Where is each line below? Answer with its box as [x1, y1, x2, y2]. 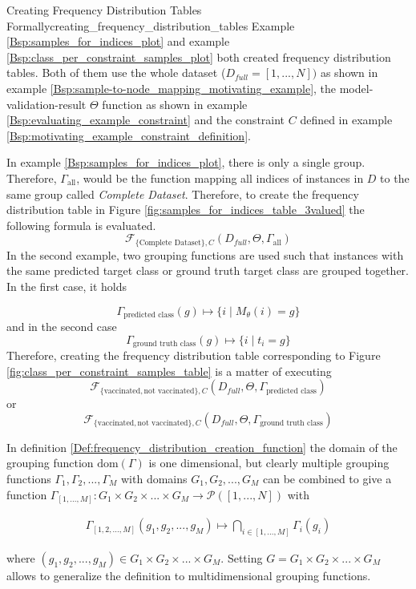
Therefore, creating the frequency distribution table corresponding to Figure [6, 347, 381, 364]
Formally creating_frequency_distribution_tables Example [6, 17, 295, 34]
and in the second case [6, 318, 117, 334]
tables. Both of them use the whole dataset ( [6, 64, 226, 81]
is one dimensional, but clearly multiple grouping [148, 454, 390, 471]
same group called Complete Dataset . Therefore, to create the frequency [6, 185, 359, 202]
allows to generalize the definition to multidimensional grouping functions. [6, 567, 371, 584]
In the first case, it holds [6, 277, 127, 294]
